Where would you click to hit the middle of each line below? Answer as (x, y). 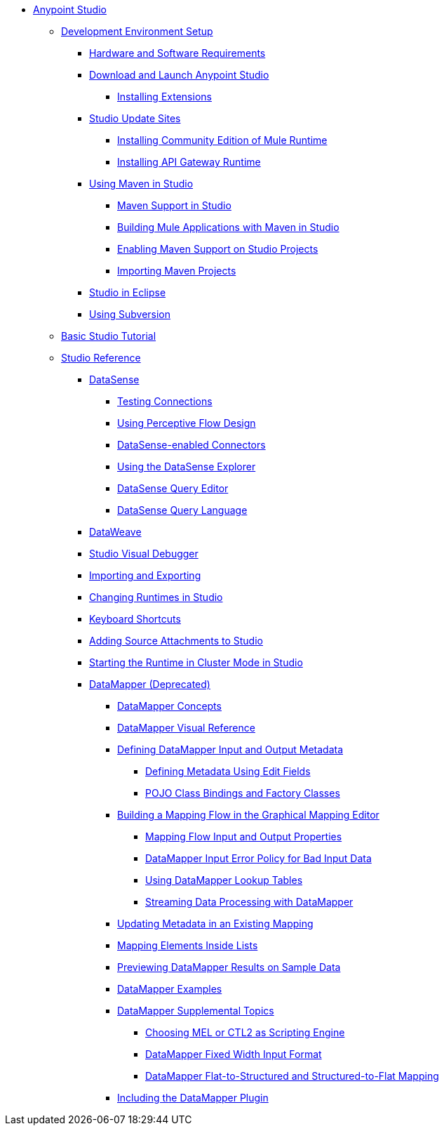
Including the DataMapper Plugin (193, 1098)
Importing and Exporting (145, 575)
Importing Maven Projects (177, 271)
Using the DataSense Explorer (187, 467)
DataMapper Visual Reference (186, 728)
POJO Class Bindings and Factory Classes (243, 793)
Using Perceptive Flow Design (187, 423)
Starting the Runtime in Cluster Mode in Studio (196, 662)
